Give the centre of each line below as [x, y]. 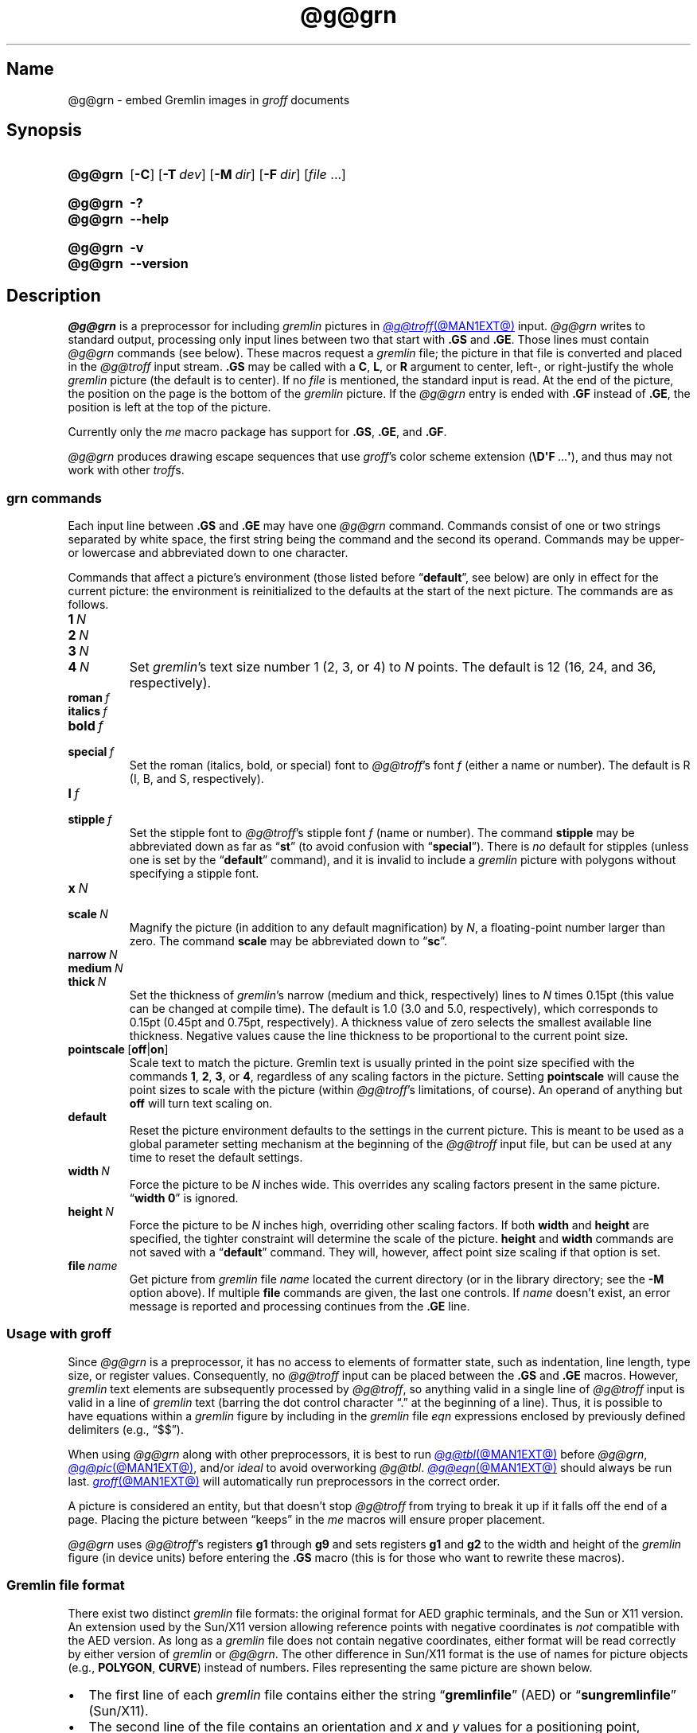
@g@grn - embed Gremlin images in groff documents [209, 99]
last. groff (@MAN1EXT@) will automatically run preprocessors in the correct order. [284, 1481]
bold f [86, 726]
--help [150, 219]
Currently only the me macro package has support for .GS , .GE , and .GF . [257, 432]
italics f [88, 711]
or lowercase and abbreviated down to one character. [208, 553]
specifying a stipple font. [194, 874]
